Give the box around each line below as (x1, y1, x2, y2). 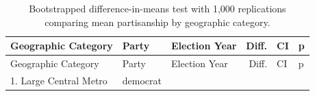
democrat (122, 73, 162, 87)
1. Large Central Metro (10, 73, 108, 87)
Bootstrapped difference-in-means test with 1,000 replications (29, 1, 286, 15)
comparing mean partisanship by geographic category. (45, 14, 270, 29)
